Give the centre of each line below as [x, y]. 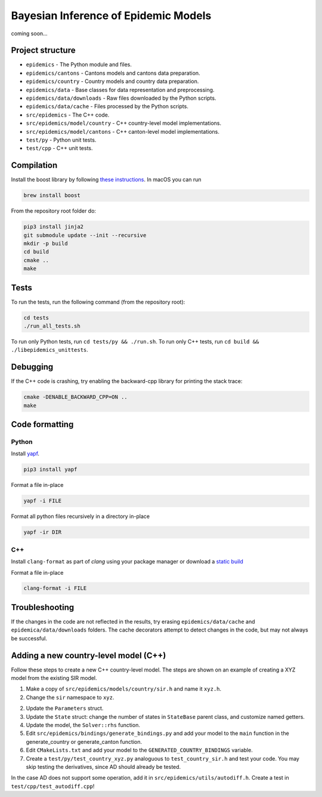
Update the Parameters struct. [65, 709]
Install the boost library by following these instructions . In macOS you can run [106, 180]
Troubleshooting [43, 607]
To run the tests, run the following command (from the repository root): [98, 302]
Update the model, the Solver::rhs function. [83, 725]
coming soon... [29, 33]
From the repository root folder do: [54, 211]
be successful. [29, 638]
